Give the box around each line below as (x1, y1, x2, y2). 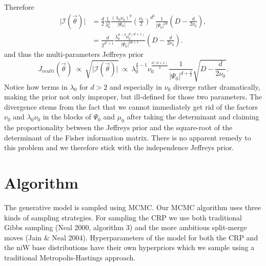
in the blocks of (43, 111, 91, 122)
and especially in (109, 81, 162, 92)
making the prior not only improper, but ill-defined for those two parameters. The (4, 91, 262, 102)
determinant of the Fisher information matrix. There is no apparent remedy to (4, 132, 251, 142)
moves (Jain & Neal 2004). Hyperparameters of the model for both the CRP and (4, 232, 258, 242)
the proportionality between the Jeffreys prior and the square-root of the (4, 122, 233, 133)
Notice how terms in (4, 81, 68, 92)
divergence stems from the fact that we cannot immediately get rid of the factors (4, 101, 258, 112)
